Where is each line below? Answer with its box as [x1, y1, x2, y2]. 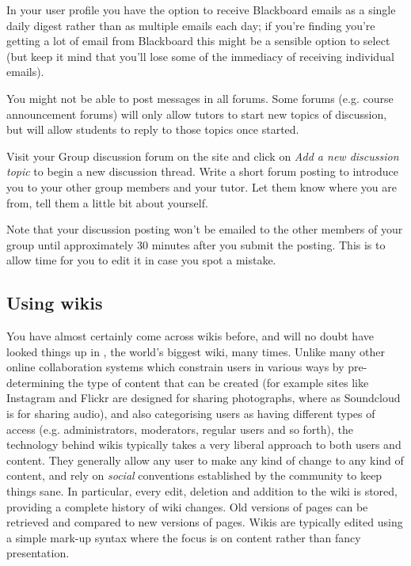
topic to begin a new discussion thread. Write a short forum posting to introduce [6, 163, 399, 180]
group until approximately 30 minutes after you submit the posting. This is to [6, 236, 386, 253]
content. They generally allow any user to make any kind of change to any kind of [6, 451, 404, 468]
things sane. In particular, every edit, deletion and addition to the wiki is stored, [6, 483, 398, 500]
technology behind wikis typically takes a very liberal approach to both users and [6, 436, 401, 453]
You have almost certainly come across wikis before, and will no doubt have [6, 328, 374, 344]
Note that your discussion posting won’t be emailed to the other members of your [6, 221, 403, 237]
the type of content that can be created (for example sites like [67, 374, 369, 390]
